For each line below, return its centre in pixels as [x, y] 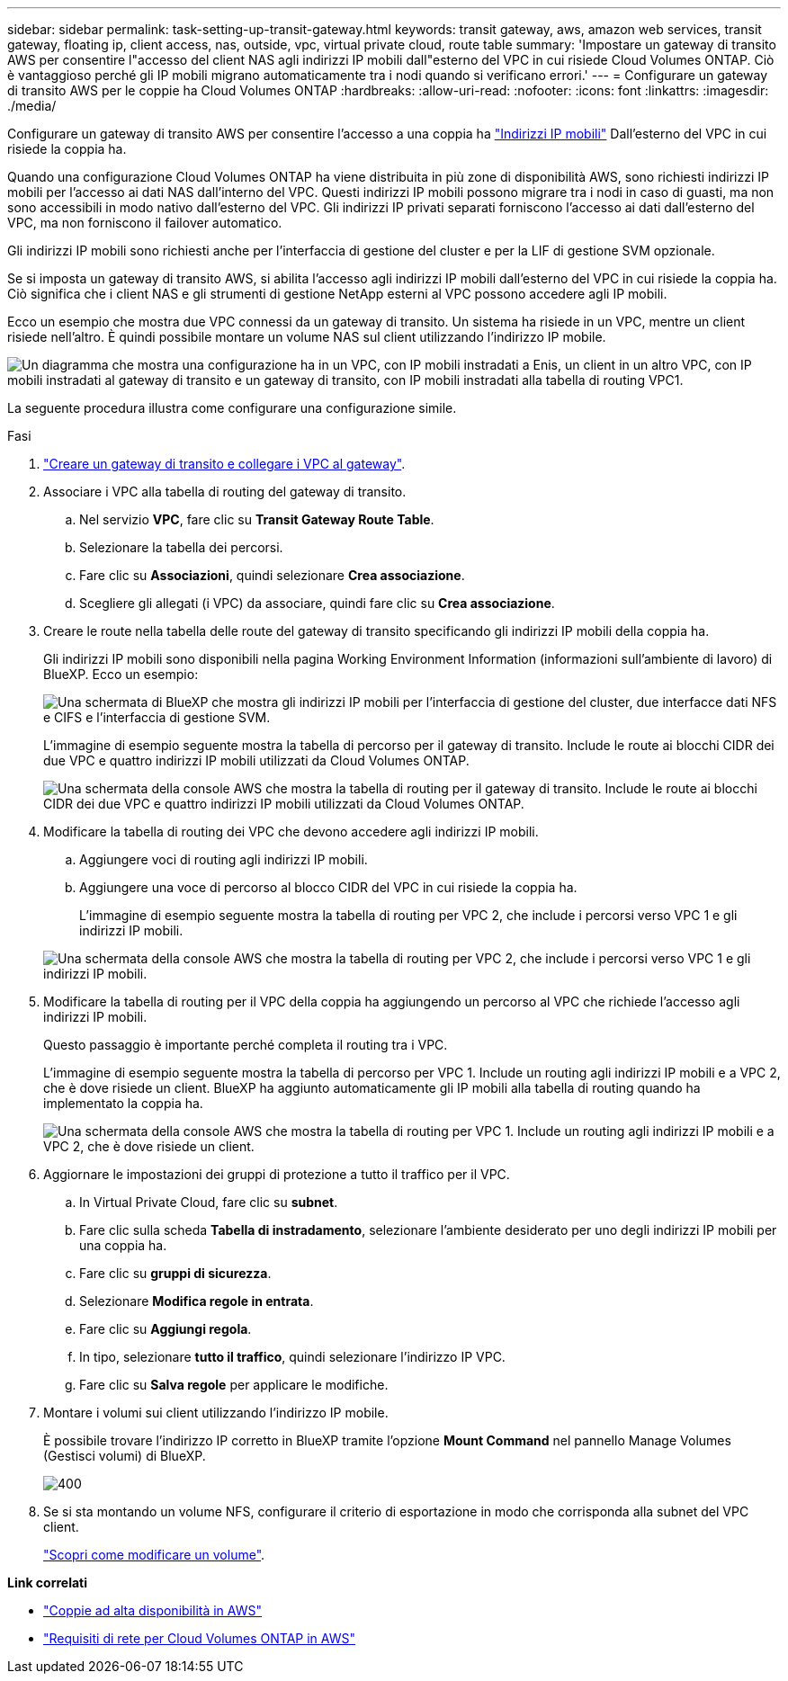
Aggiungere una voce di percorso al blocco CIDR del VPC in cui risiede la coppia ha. [328, 887]
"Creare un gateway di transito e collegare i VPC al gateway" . [224, 464]
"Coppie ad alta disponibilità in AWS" [152, 1610]
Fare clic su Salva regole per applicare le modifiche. [234, 1385]
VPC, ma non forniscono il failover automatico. [145, 223]
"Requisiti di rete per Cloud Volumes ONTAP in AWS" [199, 1638]
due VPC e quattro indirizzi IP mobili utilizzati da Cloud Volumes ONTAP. [256, 760]
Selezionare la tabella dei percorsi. [181, 547]
